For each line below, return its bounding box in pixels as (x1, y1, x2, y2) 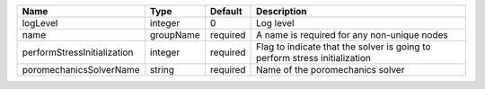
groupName (149, 29, 201, 40)
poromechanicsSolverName (22, 64, 140, 76)
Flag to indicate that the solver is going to (256, 40, 431, 53)
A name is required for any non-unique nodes (256, 29, 448, 40)
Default (209, 5, 242, 17)
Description (256, 5, 307, 17)
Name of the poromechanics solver (256, 64, 405, 76)
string (149, 64, 175, 76)
